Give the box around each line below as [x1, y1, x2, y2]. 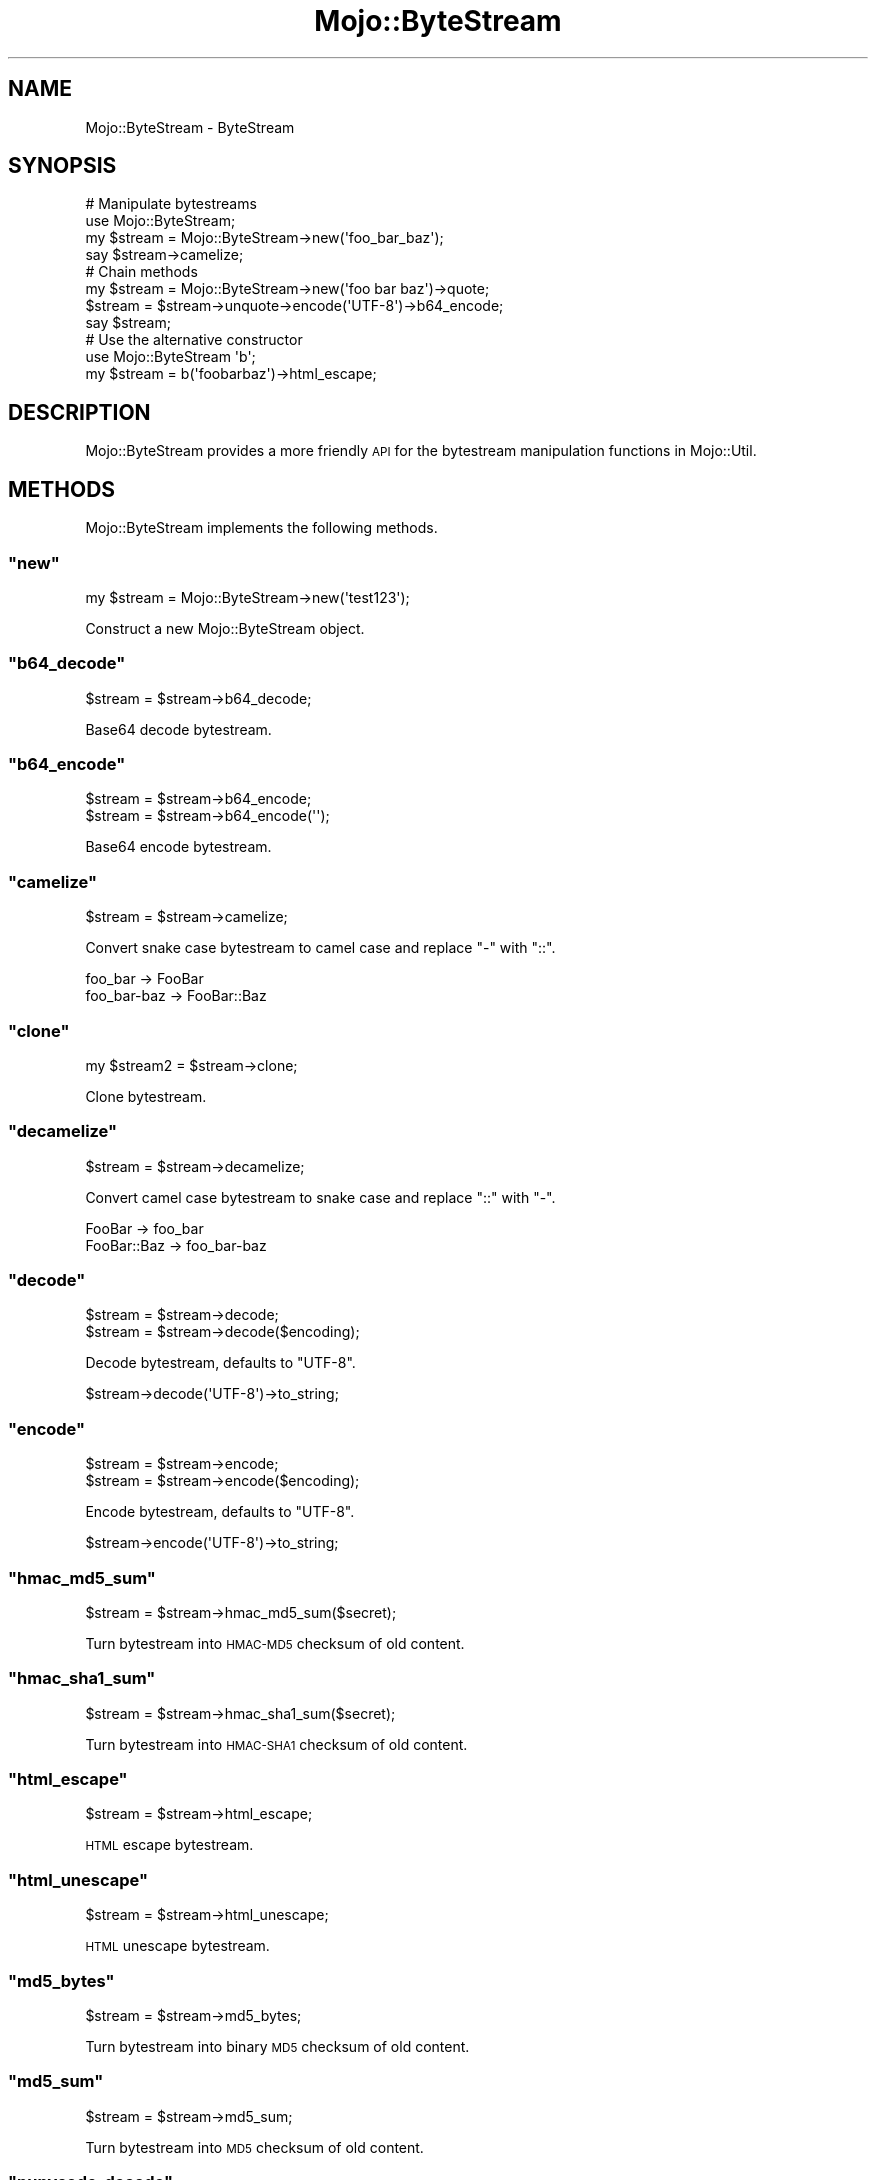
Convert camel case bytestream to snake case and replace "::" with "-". [85, 1188, 556, 1206]
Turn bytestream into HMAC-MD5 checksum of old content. [85, 1634, 465, 1652]
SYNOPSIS [8, 153, 117, 179]
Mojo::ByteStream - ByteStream [85, 118, 295, 136]
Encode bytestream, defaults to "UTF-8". [85, 1503, 355, 1521]
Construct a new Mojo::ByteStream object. [85, 619, 365, 637]
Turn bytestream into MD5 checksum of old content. [85, 2138, 424, 2156]
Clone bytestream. [85, 1087, 207, 1105]
